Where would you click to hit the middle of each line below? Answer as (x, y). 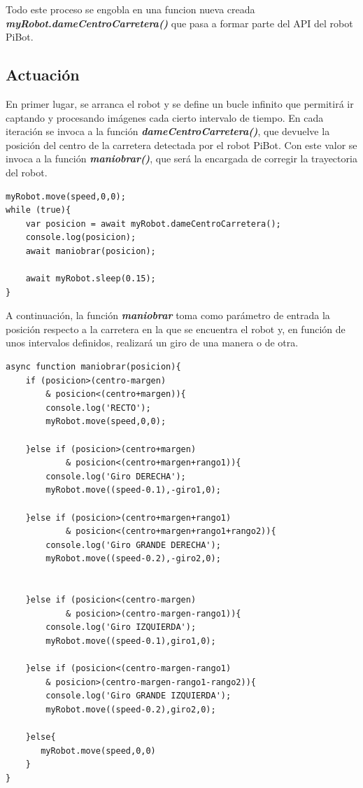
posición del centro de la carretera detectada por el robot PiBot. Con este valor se (181, 145)
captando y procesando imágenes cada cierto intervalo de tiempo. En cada (165, 117)
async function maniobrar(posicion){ (93, 367)
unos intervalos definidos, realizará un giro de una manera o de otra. (152, 343)
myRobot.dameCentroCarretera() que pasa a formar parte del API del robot (179, 23)
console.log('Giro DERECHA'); (116, 476)
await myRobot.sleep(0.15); (91, 279)
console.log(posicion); (81, 238)
